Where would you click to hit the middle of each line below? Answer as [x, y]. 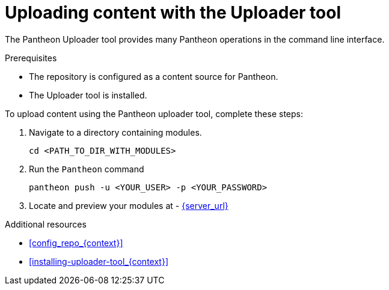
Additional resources [46, 224]
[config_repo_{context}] [76, 243]
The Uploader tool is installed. [88, 95]
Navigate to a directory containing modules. [115, 132]
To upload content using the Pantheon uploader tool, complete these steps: [154, 113]
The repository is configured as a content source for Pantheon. [154, 76]
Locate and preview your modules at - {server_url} [129, 205]
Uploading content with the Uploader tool [173, 13]
